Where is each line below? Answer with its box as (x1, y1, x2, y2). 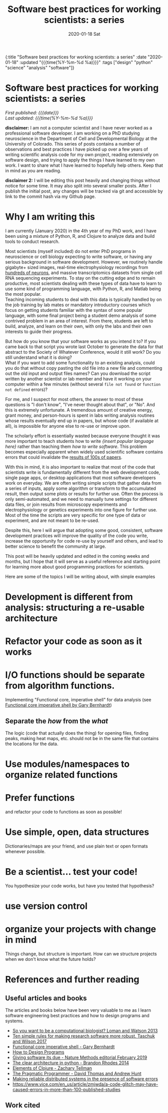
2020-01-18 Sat (68, 31, 100, 37)
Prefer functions (5, 792, 75, 804)
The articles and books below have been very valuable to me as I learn (5, 1007, 151, 1013)
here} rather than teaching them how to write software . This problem (5, 443, 147, 449)
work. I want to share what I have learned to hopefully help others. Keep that (5, 162, 163, 168)
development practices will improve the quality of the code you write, (5, 533, 148, 539)
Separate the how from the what (5, 716, 108, 725)
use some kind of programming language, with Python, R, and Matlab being (5, 286, 161, 292)
